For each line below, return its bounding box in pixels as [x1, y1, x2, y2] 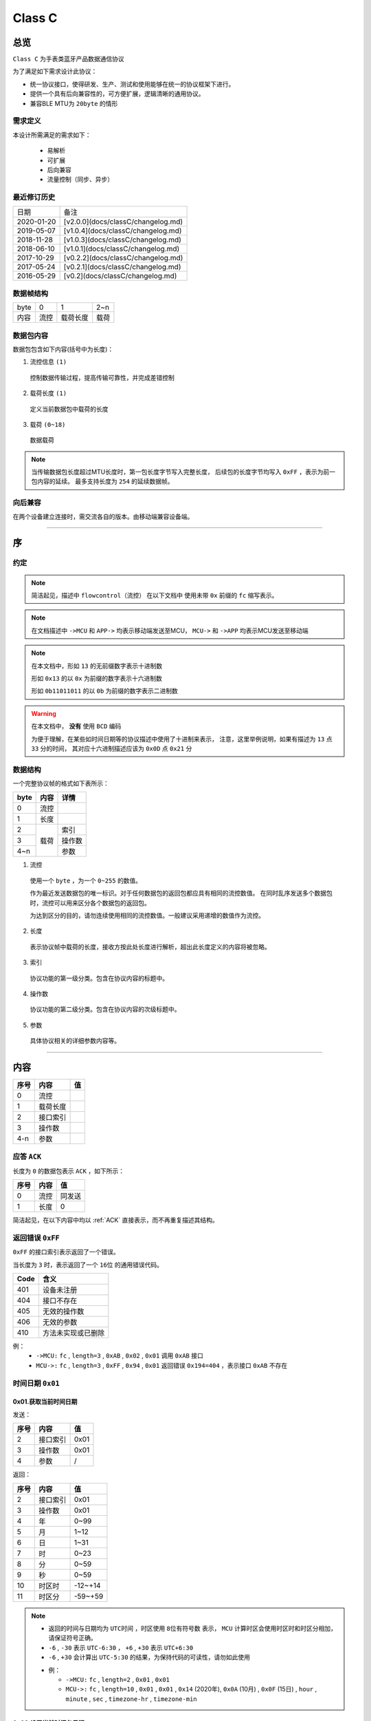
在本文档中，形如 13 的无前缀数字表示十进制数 [31, 662, 163, 670]
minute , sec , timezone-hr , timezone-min [65, 1694, 197, 1703]
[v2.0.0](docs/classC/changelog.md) [63, 217, 183, 226]
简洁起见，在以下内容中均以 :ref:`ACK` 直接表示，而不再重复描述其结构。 [12, 1216, 219, 1225]
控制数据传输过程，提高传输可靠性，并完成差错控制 [30, 373, 175, 381]
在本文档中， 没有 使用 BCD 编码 [31, 722, 122, 730]
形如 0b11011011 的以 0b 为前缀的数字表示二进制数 [31, 687, 178, 695]
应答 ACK [12, 1152, 42, 1161]
